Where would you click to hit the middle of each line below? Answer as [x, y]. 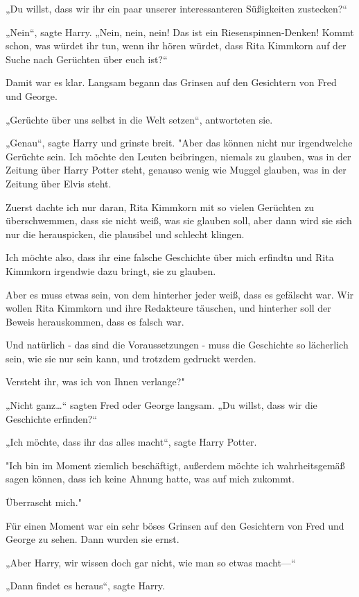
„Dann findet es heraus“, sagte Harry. [85, 586]
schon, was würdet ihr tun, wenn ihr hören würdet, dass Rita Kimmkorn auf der [176, 45]
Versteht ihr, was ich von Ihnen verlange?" [95, 381]
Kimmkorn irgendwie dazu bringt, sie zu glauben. [111, 270]
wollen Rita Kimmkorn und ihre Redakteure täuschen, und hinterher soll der [168, 308]
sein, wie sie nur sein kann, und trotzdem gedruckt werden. [131, 358]
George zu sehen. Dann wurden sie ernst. [93, 539]
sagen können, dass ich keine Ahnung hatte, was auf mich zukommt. [150, 479]
